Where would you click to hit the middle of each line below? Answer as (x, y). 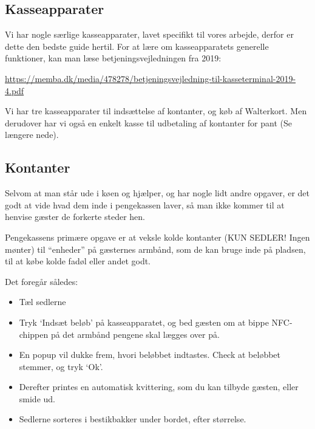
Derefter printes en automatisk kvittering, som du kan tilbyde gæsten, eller (159, 387)
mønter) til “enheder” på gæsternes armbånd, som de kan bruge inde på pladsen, (155, 249)
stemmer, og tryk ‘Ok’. (61, 366)
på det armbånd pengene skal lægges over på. (135, 334)
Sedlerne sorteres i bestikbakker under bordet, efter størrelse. (133, 419)
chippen (34, 334)
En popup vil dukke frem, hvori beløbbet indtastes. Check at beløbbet (150, 355)
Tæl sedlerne (42, 302)
